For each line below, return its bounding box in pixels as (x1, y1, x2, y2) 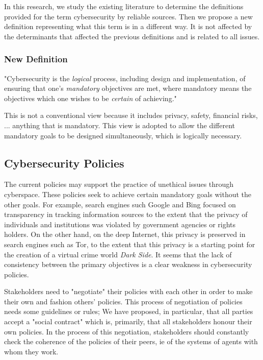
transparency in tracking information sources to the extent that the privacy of (4, 209, 248, 220)
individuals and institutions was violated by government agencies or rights (4, 219, 236, 229)
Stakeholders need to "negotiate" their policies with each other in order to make (4, 286, 253, 297)
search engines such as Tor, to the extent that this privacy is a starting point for (4, 238, 255, 249)
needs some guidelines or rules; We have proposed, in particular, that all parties (4, 306, 253, 317)
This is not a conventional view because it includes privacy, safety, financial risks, (4, 110, 258, 121)
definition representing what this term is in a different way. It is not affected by (4, 21, 252, 32)
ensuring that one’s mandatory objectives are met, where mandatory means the (4, 83, 252, 93)
